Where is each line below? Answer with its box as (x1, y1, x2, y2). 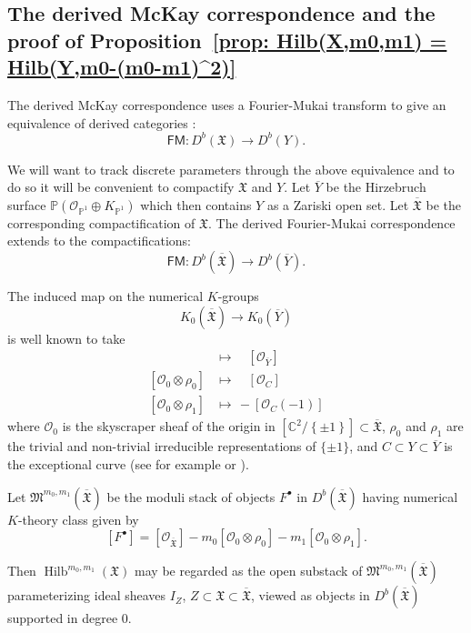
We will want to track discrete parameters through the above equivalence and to (7, 159, 455, 178)
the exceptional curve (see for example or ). (7, 454, 249, 473)
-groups (217, 286, 259, 306)
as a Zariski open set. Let (266, 195, 409, 214)
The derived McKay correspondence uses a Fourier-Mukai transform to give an (7, 95, 446, 114)
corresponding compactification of (7, 213, 195, 232)
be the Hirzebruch (326, 177, 426, 196)
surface (7, 195, 46, 214)
